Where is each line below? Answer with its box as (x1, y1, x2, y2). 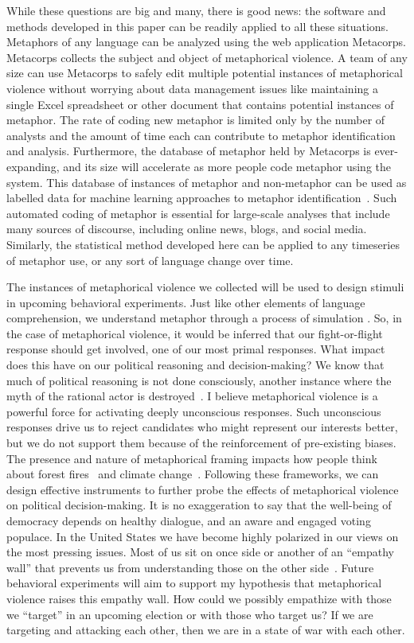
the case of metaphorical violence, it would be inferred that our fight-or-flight (6, 325, 383, 341)
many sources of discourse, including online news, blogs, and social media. (6, 220, 367, 237)
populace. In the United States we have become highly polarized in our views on (6, 528, 399, 544)
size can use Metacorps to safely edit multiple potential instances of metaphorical (6, 64, 403, 81)
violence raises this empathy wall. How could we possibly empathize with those (6, 590, 392, 606)
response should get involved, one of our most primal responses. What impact (6, 341, 385, 357)
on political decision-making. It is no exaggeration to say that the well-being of (6, 497, 392, 513)
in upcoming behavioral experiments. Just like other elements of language (6, 294, 365, 310)
